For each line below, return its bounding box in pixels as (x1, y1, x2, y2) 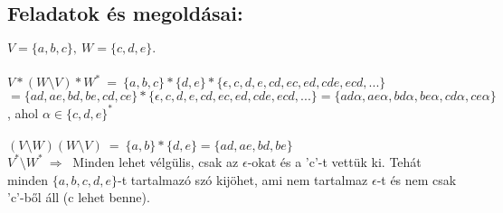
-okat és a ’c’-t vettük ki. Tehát (247, 152, 422, 171)
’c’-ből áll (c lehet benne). (7, 188, 150, 207)
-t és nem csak (376, 170, 457, 189)
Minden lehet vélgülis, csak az (72, 152, 239, 171)
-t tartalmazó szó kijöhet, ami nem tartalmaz (118, 170, 368, 189)
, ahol (7, 103, 39, 122)
